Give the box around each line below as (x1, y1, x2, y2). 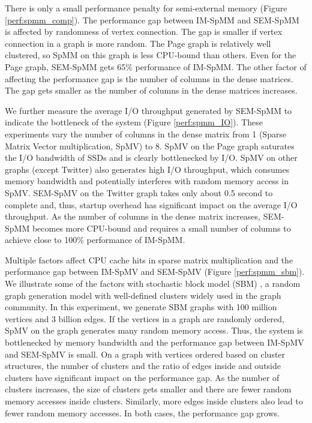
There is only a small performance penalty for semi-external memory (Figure (5, 2, 287, 14)
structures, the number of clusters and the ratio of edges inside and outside (5, 359, 281, 372)
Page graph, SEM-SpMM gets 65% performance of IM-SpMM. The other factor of (5, 60, 307, 73)
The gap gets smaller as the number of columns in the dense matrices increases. (5, 84, 298, 97)
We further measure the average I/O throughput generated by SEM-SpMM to (5, 104, 292, 116)
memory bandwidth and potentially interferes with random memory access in (5, 175, 289, 187)
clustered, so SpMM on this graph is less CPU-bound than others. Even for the (5, 49, 296, 61)
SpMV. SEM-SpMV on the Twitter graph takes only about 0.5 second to (5, 186, 273, 199)
